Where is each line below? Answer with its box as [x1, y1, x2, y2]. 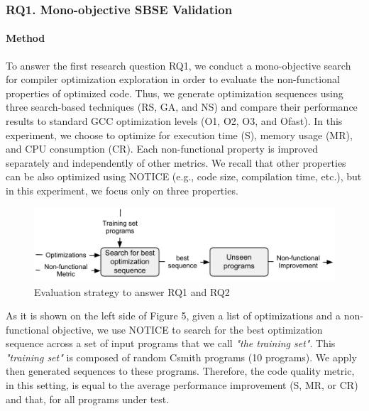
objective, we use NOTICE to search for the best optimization [52, 322, 323, 336]
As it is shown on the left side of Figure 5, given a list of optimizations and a [6, 308, 341, 323]
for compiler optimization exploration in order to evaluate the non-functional [6, 72, 340, 87]
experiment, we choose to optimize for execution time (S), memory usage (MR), [6, 127, 353, 142]
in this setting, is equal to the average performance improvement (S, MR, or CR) [6, 378, 358, 393]
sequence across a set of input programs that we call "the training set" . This [6, 336, 336, 351]
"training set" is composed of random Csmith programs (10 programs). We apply [6, 349, 357, 364]
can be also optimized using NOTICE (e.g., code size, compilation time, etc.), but [6, 169, 362, 184]
